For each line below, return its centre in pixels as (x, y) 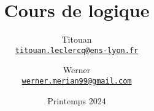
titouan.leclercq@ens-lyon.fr (77, 50)
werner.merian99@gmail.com (77, 81)
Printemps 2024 (77, 100)
